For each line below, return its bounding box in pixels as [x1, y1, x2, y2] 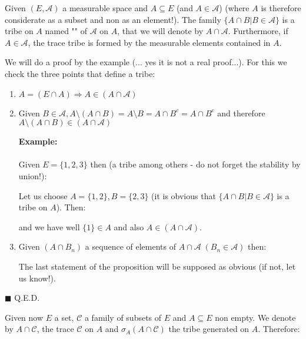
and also [114, 220, 144, 233]
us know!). [18, 271, 56, 284]
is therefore [261, 2, 301, 14]
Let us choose [18, 189, 68, 202]
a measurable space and [62, 2, 148, 14]
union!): [18, 169, 47, 182]
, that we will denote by [117, 25, 204, 37]
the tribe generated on [168, 323, 250, 335]
